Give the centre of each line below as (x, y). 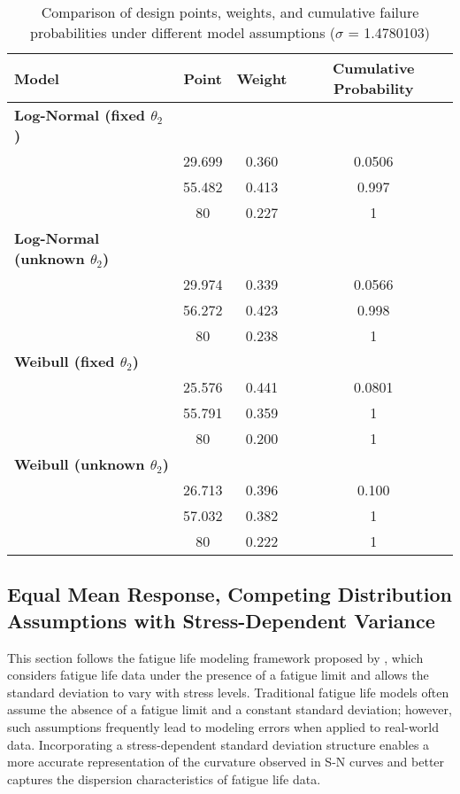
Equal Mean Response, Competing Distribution (230, 594)
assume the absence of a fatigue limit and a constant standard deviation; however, (230, 709)
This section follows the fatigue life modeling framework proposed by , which (215, 657)
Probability (374, 88)
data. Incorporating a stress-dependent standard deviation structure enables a (218, 744)
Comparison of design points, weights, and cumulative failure (230, 12)
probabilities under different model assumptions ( (183, 32)
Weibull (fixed (65, 361)
